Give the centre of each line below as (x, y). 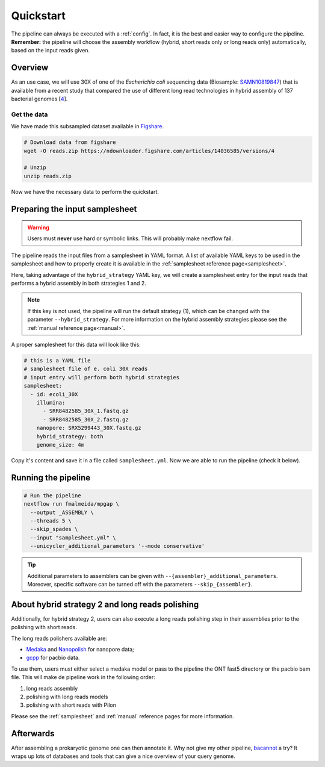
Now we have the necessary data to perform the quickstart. (85, 191)
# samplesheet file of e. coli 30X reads (86, 369)
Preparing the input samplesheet (74, 209)
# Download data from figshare (70, 142)
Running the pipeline (51, 478)
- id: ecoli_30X (54, 394)
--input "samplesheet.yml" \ (73, 538)
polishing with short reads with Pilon (71, 705)
